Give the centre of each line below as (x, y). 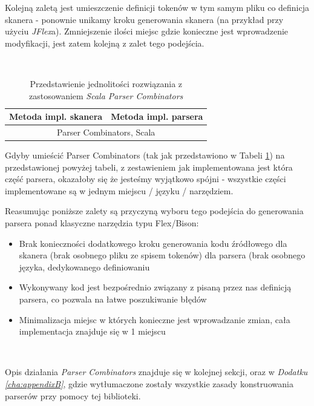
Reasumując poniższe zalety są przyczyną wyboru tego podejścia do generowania (154, 211)
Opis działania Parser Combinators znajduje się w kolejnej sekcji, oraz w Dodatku (156, 372)
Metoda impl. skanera (56, 116)
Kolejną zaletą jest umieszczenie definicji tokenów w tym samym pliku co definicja (157, 7)
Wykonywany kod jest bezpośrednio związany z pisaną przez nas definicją (155, 287)
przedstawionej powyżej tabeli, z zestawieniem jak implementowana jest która (149, 167)
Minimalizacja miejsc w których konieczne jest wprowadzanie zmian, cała (155, 319)
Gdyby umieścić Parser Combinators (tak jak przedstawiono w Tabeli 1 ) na (145, 155)
